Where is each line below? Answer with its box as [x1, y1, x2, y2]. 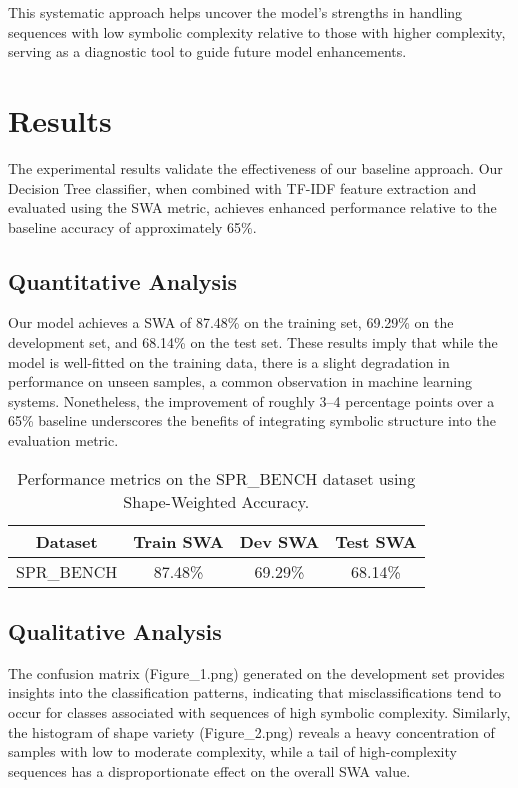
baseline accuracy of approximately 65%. [8, 216, 257, 237]
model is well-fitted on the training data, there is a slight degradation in [8, 351, 450, 372]
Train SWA [133, 529, 224, 553]
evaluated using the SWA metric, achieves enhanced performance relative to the [8, 197, 497, 218]
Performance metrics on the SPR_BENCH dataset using [17, 466, 416, 490]
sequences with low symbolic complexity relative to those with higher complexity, [8, 21, 506, 42]
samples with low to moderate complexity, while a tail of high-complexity [8, 741, 457, 762]
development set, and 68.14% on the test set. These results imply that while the [8, 332, 498, 353]
